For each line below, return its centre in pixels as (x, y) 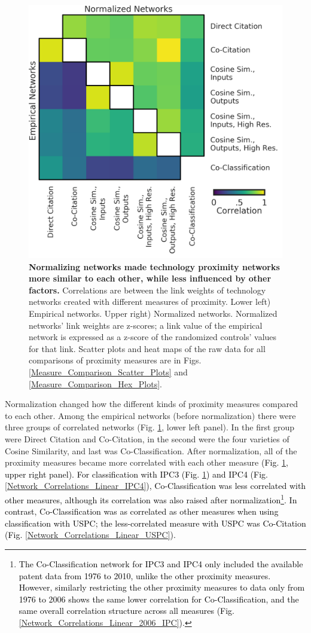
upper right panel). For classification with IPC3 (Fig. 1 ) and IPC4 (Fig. (136, 474)
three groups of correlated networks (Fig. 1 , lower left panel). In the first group (150, 427)
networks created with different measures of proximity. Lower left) (150, 302)
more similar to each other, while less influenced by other (150, 278)
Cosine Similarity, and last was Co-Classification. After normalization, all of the (151, 450)
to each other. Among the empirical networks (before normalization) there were (150, 415)
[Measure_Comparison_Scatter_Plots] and (108, 371)
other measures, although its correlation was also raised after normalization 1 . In (151, 499)
